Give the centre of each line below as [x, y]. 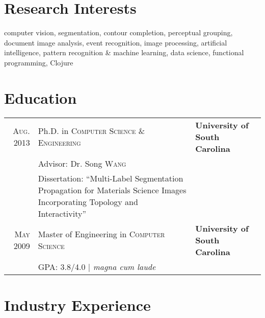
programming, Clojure [39, 62]
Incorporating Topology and [88, 201]
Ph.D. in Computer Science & [91, 131]
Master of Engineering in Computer [101, 234]
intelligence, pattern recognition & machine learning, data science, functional [124, 52]
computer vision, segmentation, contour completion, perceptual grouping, [118, 32]
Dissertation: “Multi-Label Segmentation [111, 178]
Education [41, 97]
